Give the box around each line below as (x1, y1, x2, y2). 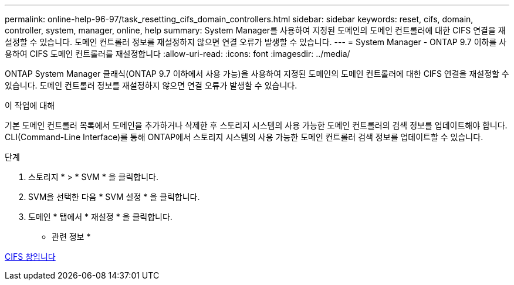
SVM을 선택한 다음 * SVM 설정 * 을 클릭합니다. (28, 192, 200, 202)
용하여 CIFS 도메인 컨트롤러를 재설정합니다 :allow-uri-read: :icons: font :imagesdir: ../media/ (5, 49, 350, 59)
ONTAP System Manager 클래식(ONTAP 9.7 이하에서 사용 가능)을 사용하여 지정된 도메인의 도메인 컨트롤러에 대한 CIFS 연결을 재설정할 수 (5, 69, 509, 79)
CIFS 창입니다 (5, 252, 56, 262)
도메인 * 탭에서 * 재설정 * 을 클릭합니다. (28, 212, 173, 222)
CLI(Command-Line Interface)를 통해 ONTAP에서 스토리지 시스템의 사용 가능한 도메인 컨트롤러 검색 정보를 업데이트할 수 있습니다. (5, 132, 483, 142)
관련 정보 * (52, 232, 91, 242)
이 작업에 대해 (5, 100, 55, 110)
